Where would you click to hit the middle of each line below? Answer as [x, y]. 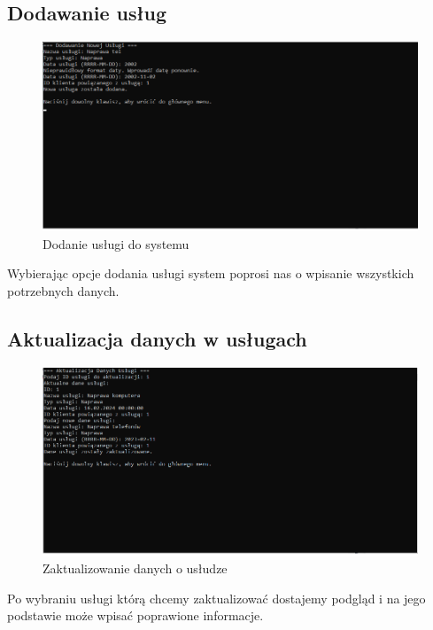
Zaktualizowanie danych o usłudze [135, 568]
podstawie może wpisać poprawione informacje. [135, 615]
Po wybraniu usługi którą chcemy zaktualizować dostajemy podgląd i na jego [216, 598]
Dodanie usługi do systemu [116, 243]
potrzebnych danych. [63, 290]
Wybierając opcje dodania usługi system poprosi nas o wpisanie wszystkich [211, 273]
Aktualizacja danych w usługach [157, 338]
